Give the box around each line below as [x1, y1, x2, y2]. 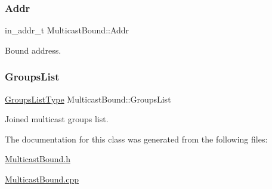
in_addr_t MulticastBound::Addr [5, 24, 129, 36]
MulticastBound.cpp [5, 173, 79, 185]
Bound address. [5, 44, 61, 56]
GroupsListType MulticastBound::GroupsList [5, 92, 171, 105]
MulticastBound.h [5, 153, 70, 165]
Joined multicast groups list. [5, 113, 109, 125]
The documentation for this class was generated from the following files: [5, 132, 268, 145]
